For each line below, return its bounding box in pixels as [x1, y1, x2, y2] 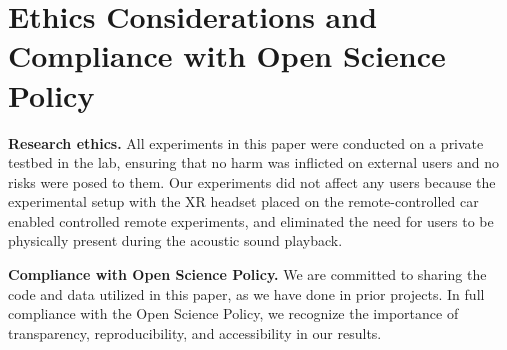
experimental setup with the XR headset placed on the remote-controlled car [8, 191, 479, 212]
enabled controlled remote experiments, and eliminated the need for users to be [8, 210, 494, 231]
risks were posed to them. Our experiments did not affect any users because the [8, 171, 496, 192]
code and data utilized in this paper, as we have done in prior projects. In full [8, 283, 485, 304]
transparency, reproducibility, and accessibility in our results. [8, 322, 382, 343]
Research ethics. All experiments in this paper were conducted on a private [8, 132, 484, 153]
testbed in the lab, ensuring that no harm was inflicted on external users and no [8, 152, 499, 173]
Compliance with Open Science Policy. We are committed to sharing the [8, 264, 487, 285]
